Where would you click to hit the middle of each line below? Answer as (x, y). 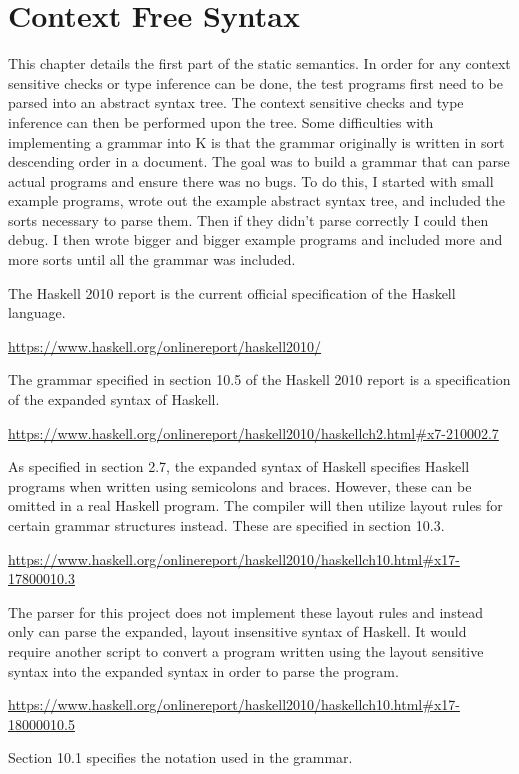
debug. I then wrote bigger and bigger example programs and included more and (255, 239)
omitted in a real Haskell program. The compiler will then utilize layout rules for (255, 505)
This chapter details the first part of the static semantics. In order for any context (259, 63)
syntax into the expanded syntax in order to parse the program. (203, 670)
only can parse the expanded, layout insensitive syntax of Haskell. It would (237, 631)
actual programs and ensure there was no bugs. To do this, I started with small (251, 180)
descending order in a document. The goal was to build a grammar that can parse (259, 161)
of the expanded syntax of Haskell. (114, 399)
